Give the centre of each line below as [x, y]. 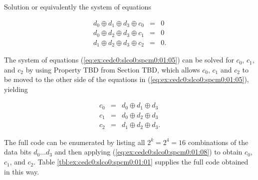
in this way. [22, 171]
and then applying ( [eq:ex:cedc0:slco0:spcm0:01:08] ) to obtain [148, 152]
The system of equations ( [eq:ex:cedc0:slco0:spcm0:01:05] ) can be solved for [119, 60]
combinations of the [218, 142]
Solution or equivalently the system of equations [78, 6]
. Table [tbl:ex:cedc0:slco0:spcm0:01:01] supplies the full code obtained [141, 162]
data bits [18, 152]
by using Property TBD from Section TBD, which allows [113, 69]
